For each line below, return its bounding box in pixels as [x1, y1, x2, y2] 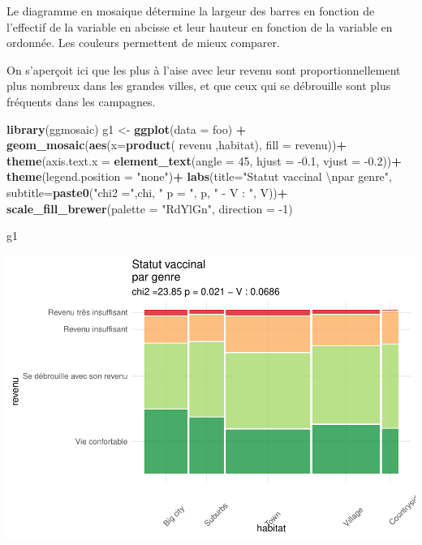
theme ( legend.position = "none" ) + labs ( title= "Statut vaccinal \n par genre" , [6, 168, 392, 185]
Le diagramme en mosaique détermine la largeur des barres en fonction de [6, 2, 375, 19]
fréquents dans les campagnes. [6, 92, 156, 109]
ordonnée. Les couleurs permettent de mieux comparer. [6, 34, 280, 51]
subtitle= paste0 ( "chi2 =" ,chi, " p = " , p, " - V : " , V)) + [6, 183, 288, 200]
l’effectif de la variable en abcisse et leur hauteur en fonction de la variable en [6, 18, 393, 35]
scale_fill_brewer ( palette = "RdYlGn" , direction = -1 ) [6, 200, 293, 217]
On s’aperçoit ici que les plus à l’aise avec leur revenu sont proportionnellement [6, 61, 401, 78]
